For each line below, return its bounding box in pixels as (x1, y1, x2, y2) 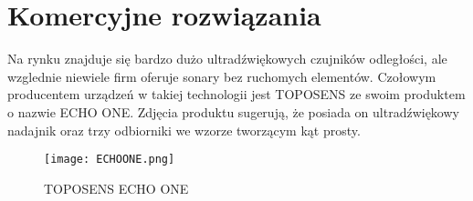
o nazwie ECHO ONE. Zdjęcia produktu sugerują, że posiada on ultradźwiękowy (7, 102, 459, 121)
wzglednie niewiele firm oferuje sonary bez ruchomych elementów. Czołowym (7, 66, 436, 85)
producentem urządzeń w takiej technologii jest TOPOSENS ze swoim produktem (7, 85, 466, 104)
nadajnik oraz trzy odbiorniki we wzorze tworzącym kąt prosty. (7, 120, 361, 139)
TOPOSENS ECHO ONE (44, 178, 189, 197)
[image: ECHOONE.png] (44, 153, 175, 166)
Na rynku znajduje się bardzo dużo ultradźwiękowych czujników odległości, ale (7, 49, 447, 68)
